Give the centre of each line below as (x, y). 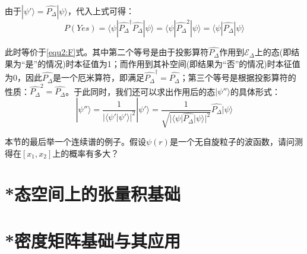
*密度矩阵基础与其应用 (93, 240)
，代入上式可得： (101, 11)
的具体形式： (255, 91)
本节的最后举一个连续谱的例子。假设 (75, 142)
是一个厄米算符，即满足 (98, 77)
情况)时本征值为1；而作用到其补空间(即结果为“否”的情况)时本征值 (173, 63)
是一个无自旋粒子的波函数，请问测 (236, 142)
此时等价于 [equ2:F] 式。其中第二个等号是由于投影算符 (107, 52)
